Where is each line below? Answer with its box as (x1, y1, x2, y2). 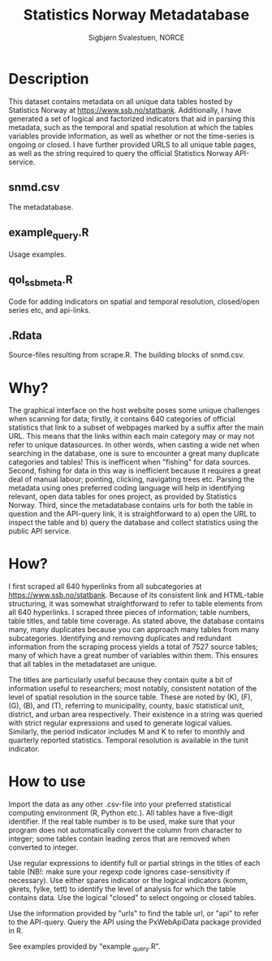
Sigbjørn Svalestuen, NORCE (88, 32, 185, 42)
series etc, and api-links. (8, 305, 91, 314)
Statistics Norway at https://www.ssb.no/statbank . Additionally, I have (8, 105, 242, 115)
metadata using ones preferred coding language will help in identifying (8, 483, 245, 493)
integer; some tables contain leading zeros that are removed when (8, 834, 231, 844)
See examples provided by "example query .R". (8, 942, 161, 953)
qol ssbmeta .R (8, 272, 73, 289)
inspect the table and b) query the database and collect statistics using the (8, 517, 259, 527)
